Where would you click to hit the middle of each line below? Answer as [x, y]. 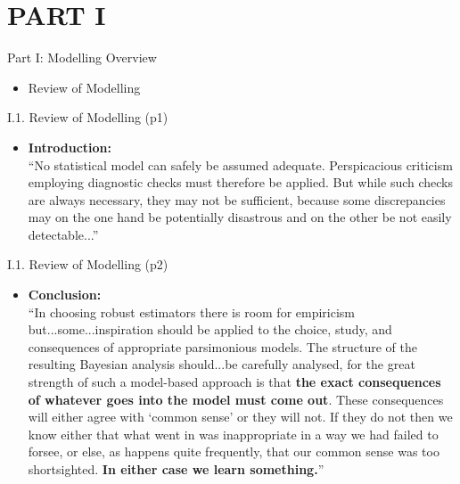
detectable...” [63, 234]
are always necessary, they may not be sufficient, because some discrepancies [237, 199]
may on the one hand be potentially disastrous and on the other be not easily [240, 217]
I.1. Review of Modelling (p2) [88, 264]
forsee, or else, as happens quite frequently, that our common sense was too [234, 451]
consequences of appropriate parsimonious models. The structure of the [223, 346]
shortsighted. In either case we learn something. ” [176, 469]
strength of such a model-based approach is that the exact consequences [234, 382]
